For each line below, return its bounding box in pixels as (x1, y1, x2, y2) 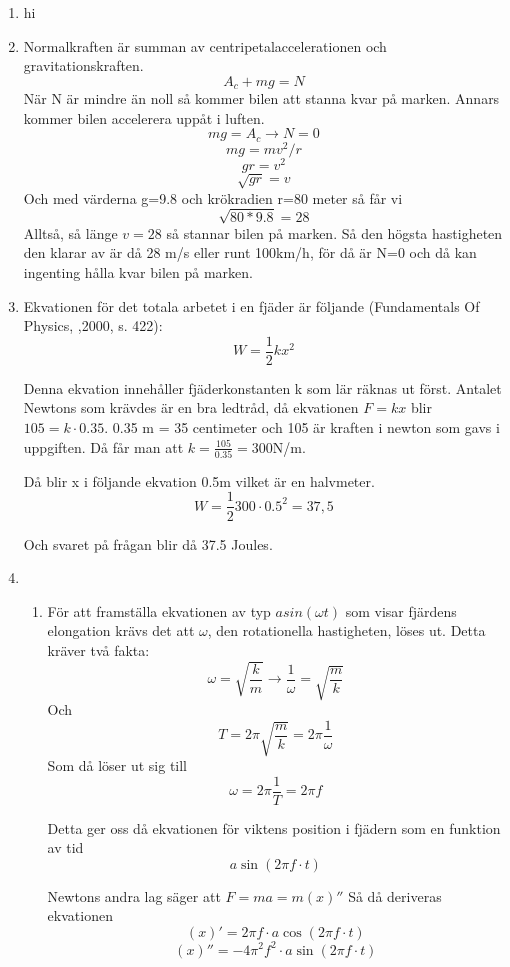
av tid (47, 837, 84, 858)
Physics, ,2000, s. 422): (23, 315, 163, 336)
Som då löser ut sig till (47, 755, 188, 775)
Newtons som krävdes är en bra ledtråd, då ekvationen (23, 397, 359, 418)
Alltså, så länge (23, 222, 118, 243)
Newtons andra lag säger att (47, 885, 221, 906)
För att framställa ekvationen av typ (47, 600, 271, 621)
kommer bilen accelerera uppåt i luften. (23, 107, 265, 128)
